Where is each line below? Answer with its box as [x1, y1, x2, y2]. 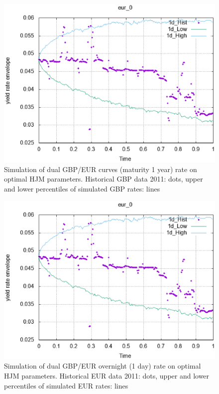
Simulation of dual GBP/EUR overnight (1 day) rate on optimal [4, 361, 201, 371]
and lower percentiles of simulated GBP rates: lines [4, 183, 160, 194]
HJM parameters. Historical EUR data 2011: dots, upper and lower [4, 370, 210, 381]
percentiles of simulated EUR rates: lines [4, 380, 128, 391]
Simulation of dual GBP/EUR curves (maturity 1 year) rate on [4, 164, 197, 174]
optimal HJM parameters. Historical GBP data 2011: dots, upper [4, 174, 203, 184]
